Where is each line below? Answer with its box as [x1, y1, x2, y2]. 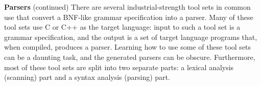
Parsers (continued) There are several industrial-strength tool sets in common [4, 2, 251, 12]
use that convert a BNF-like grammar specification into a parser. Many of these [4, 11, 253, 22]
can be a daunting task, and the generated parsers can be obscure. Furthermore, [4, 51, 255, 62]
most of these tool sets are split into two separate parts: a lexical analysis [4, 61, 234, 72]
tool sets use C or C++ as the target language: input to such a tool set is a [4, 21, 241, 32]
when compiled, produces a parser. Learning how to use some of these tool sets [4, 41, 251, 52]
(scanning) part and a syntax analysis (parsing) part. [4, 72, 170, 82]
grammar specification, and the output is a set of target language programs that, [4, 31, 257, 42]
